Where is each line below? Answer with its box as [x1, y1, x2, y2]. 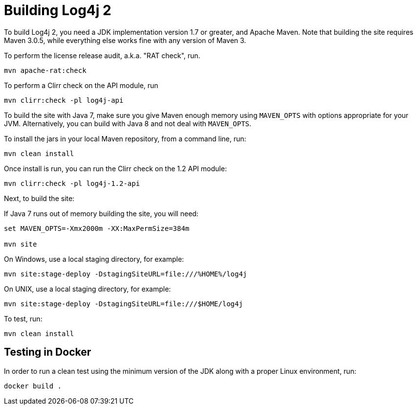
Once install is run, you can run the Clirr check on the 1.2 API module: [4, 164, 227, 173]
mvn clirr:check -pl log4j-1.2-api [4, 179, 140, 187]
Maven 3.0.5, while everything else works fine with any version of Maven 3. [4, 36, 246, 45]
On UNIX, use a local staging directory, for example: [4, 284, 171, 293]
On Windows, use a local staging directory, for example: [4, 254, 184, 263]
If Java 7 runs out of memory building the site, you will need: [4, 209, 198, 218]
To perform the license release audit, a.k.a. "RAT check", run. [4, 51, 200, 60]
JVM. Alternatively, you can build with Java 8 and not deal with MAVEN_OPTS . [4, 119, 252, 128]
